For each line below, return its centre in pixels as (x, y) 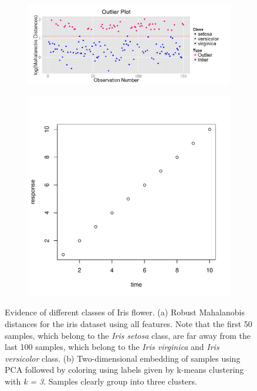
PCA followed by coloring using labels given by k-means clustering (124, 370)
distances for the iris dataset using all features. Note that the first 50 (128, 324)
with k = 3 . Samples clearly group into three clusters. (101, 381)
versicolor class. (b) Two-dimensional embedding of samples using (123, 358)
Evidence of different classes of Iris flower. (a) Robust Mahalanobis (125, 312)
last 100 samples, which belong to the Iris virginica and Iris (112, 347)
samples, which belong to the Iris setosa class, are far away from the (128, 335)
